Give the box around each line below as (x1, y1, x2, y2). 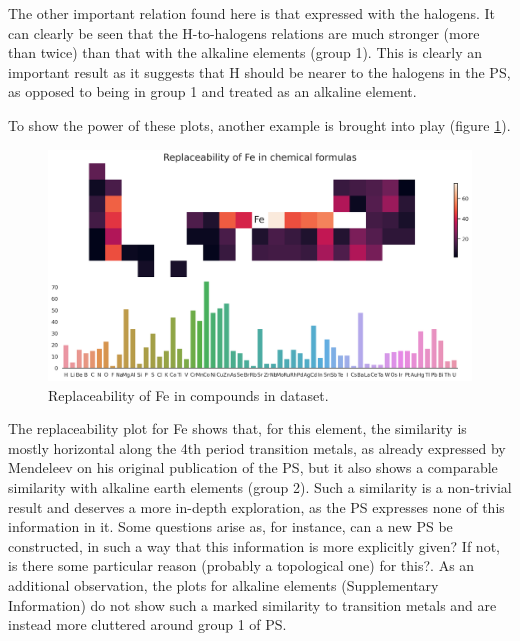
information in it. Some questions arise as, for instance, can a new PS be (8, 516, 453, 537)
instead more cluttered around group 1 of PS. (8, 614, 287, 635)
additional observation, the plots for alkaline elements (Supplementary (8, 574, 439, 595)
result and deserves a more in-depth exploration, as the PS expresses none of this (8, 496, 505, 517)
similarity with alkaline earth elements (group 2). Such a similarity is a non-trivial (8, 476, 512, 497)
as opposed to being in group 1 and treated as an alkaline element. (8, 81, 417, 102)
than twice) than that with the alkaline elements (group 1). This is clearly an (8, 42, 482, 63)
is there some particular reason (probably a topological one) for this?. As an (8, 555, 475, 576)
